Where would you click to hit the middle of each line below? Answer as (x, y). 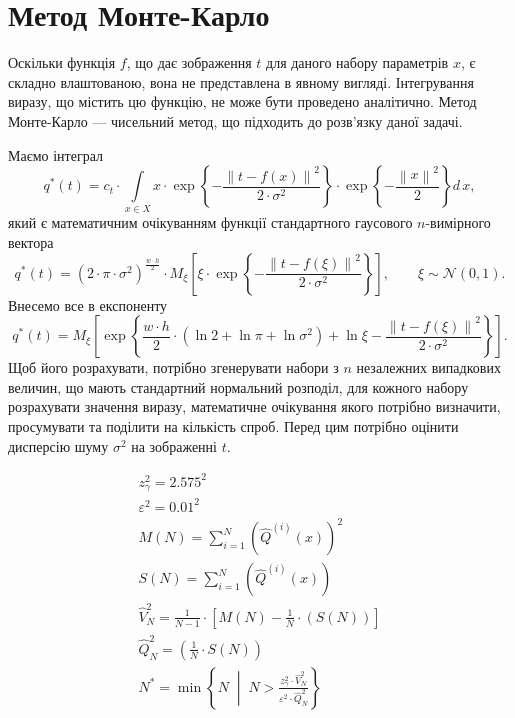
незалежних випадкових (428, 367)
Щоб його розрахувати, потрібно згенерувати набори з (173, 367)
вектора (31, 242)
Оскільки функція (62, 62)
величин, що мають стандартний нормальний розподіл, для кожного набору (238, 386)
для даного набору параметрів (357, 62)
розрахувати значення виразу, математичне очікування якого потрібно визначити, (254, 406)
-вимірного (458, 222)
